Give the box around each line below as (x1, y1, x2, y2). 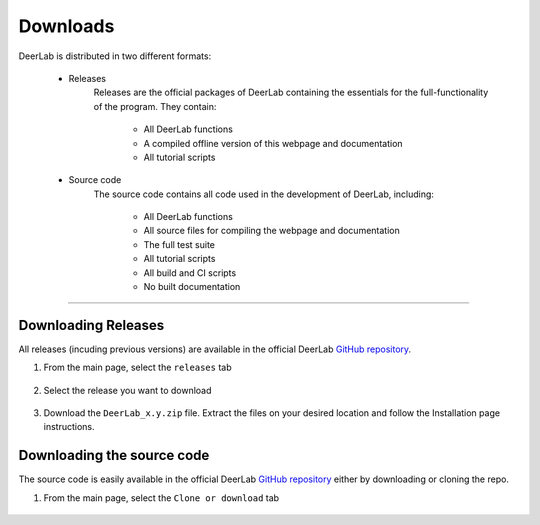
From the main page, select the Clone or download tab (43, 491, 280, 504)
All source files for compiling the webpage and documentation (143, 225, 400, 237)
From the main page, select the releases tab (43, 361, 232, 374)
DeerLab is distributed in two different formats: (18, 50, 212, 62)
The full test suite (143, 238, 215, 250)
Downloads (18, 15, 115, 37)
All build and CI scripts (143, 266, 237, 279)
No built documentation (143, 281, 241, 293)
